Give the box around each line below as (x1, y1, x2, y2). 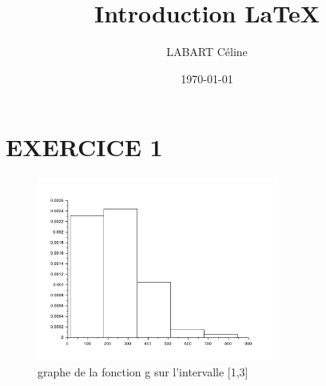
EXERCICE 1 (6, 131, 163, 163)
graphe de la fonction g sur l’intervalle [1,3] (38, 363, 248, 380)
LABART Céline (166, 43, 248, 60)
